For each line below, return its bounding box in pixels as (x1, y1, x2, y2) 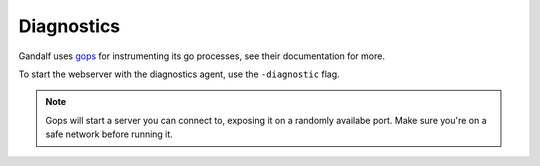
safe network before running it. (45, 128, 174, 140)
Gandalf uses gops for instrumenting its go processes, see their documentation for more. (18, 50, 385, 62)
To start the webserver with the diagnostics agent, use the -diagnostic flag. (18, 68, 340, 80)
